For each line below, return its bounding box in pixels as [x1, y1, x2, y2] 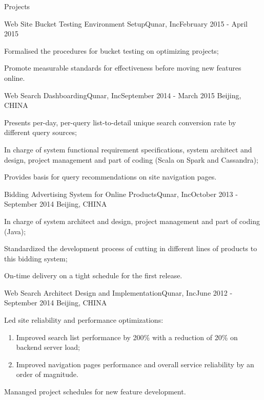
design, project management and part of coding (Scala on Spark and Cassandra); [4, 154, 258, 165]
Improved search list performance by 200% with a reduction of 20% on [16, 331, 238, 342]
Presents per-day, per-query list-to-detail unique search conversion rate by [4, 117, 236, 127]
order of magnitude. [16, 369, 78, 380]
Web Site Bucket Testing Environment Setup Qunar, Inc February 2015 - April [4, 18, 248, 29]
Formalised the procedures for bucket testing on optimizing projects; [4, 45, 219, 56]
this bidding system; [4, 253, 68, 263]
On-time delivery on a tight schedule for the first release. [4, 270, 182, 281]
